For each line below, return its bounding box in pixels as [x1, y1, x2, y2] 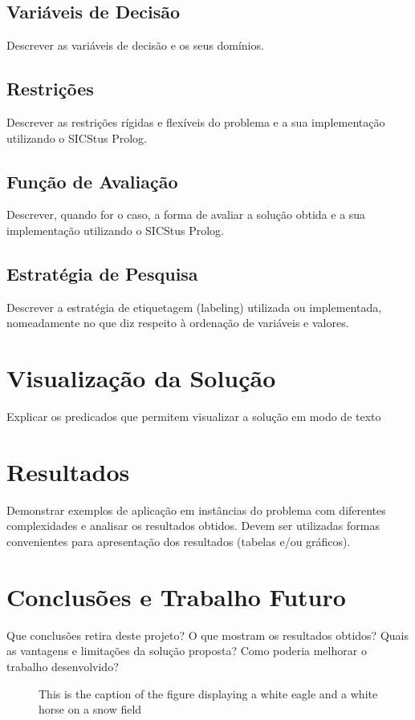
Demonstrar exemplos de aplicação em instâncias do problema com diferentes [6, 501, 386, 518]
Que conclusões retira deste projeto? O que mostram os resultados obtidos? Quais [6, 626, 409, 643]
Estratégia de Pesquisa [6, 261, 198, 285]
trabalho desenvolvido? [6, 657, 119, 674]
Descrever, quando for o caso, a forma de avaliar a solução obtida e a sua [6, 206, 366, 223]
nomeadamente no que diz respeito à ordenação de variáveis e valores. [6, 314, 349, 331]
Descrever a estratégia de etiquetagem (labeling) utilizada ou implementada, [6, 298, 382, 315]
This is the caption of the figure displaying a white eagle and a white [39, 685, 378, 702]
